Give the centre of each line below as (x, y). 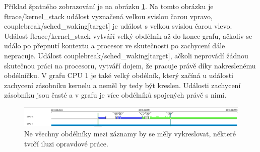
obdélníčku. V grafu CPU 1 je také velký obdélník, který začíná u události (119, 75)
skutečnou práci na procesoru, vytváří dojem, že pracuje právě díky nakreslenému (130, 65)
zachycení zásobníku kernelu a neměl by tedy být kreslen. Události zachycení (122, 85)
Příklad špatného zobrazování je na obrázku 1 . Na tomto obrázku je (109, 6)
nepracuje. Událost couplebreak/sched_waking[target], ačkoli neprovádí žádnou (126, 55)
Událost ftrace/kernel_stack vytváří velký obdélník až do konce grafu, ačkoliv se (128, 35)
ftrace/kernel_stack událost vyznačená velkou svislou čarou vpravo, (108, 16)
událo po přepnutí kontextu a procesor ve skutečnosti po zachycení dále (115, 46)
